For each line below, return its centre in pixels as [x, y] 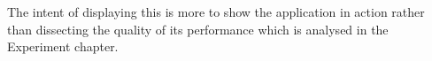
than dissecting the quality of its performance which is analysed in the [198, 29]
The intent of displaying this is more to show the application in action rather [216, 11]
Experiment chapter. [63, 46]
